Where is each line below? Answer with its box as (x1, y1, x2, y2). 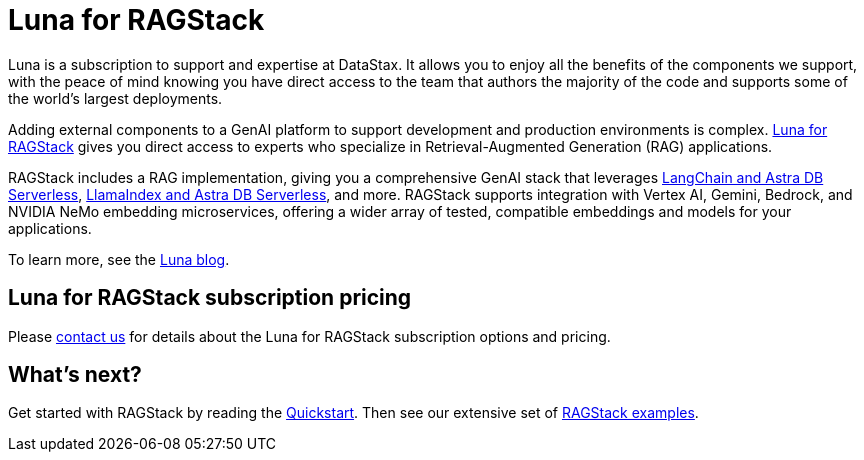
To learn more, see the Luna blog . (8, 250, 230, 268)
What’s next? (8, 362, 142, 388)
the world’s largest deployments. (8, 89, 223, 107)
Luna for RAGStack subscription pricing (8, 285, 412, 311)
